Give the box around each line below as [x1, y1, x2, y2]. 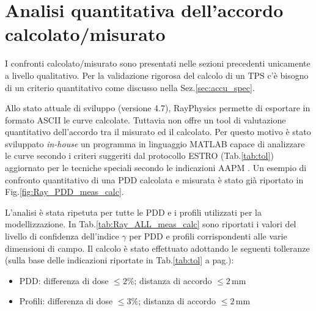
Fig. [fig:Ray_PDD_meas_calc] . [5, 185, 124, 198]
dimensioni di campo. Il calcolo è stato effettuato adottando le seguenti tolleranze [5, 241, 310, 254]
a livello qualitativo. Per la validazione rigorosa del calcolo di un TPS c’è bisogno [5, 68, 309, 81]
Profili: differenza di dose [19, 295, 113, 307]
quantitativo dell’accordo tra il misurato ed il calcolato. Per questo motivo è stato [5, 125, 311, 138]
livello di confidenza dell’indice [5, 230, 119, 243]
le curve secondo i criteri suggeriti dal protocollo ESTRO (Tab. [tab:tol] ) [5, 149, 274, 162]
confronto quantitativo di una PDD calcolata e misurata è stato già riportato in [5, 173, 304, 186]
